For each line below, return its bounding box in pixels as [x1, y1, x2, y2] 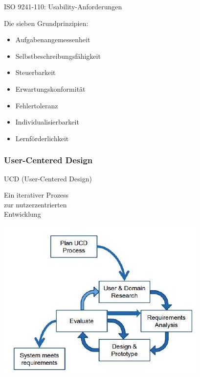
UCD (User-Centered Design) [4, 173, 92, 183]
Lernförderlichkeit [15, 133, 69, 143]
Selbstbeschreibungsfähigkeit [15, 50, 101, 61]
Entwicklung [4, 209, 41, 219]
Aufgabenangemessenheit [15, 34, 90, 45]
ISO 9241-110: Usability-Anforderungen [4, 1, 122, 11]
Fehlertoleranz [15, 100, 58, 110]
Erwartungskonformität [15, 83, 86, 94]
